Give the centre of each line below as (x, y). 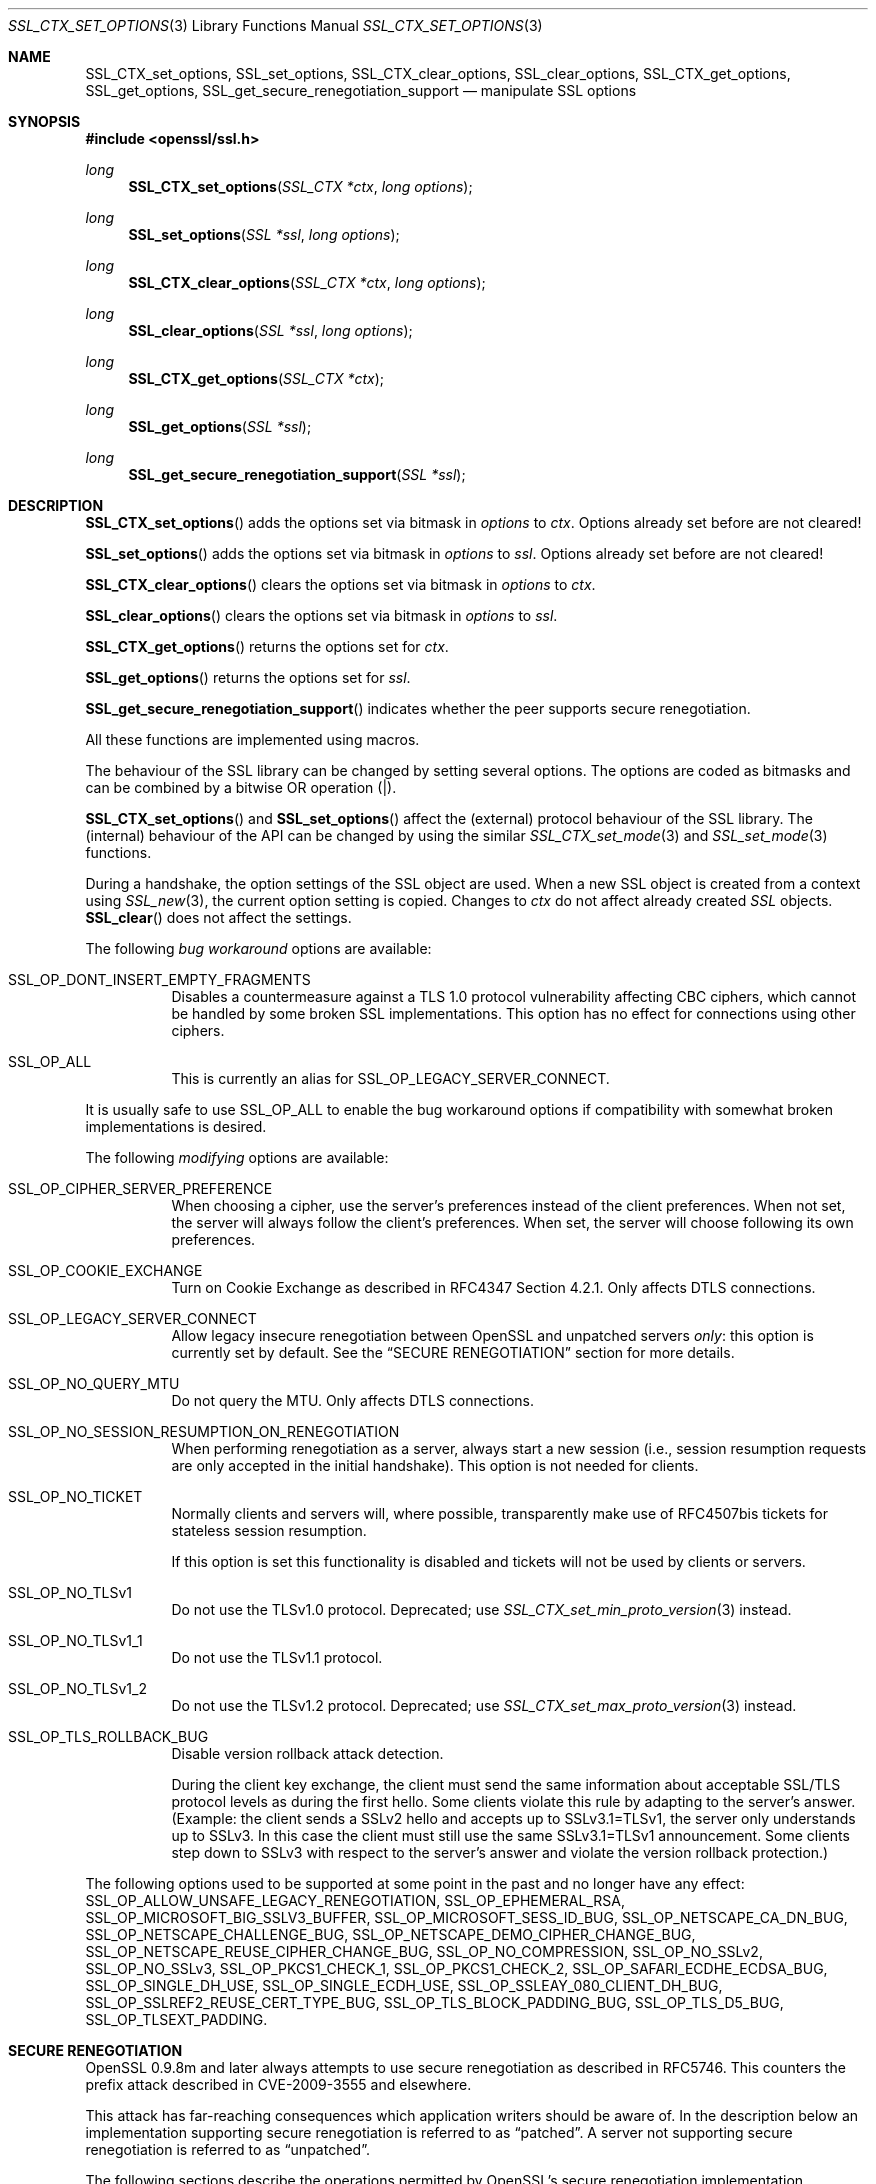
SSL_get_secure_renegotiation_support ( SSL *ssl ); (297, 474)
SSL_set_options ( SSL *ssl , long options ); (264, 234)
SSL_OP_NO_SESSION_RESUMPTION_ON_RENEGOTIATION (204, 1431)
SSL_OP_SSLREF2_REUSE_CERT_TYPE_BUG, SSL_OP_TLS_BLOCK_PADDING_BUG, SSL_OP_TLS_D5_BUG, (434, 2002)
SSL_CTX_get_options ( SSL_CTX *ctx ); (256, 378)
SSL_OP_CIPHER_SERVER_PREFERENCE (140, 1188)
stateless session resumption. (269, 1530)
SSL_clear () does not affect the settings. (218, 917)
